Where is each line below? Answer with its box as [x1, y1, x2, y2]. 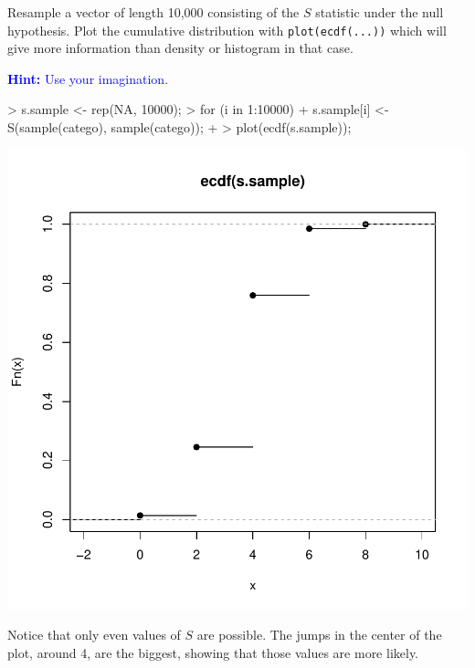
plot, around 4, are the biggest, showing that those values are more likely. [7, 642, 419, 662]
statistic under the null [315, 3, 444, 21]
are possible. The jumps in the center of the [196, 625, 442, 644]
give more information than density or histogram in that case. [7, 38, 354, 57]
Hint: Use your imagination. [7, 68, 169, 88]
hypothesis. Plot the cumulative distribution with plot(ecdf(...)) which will [7, 20, 447, 39]
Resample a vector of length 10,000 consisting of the [7, 3, 300, 21]
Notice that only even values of [7, 625, 181, 644]
